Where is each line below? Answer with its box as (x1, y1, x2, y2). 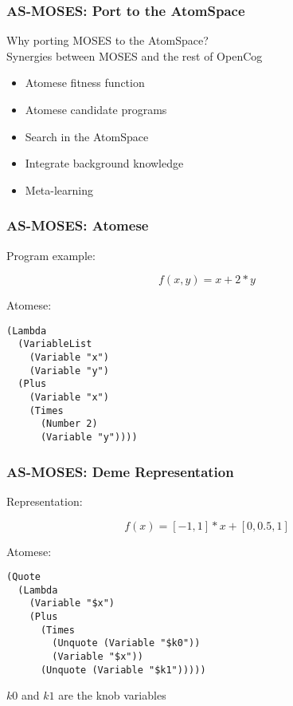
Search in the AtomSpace (25, 128, 149, 144)
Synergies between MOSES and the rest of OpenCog (6, 47, 263, 64)
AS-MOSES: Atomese (6, 215, 149, 235)
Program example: (6, 247, 96, 263)
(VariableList (18, 338, 92, 350)
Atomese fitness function (25, 74, 145, 91)
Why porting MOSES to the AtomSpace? (6, 32, 209, 49)
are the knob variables (58, 687, 166, 704)
